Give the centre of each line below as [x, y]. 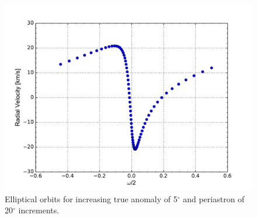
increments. [39, 210]
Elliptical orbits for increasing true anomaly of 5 [91, 198]
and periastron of [214, 198]
